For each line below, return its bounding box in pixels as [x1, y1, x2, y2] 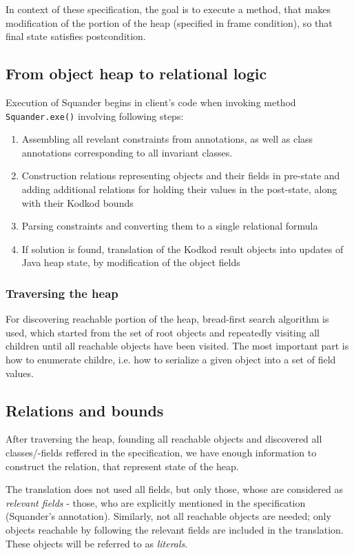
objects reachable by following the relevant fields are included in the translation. [6, 522, 344, 536]
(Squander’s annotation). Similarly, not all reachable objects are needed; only [6, 509, 331, 523]
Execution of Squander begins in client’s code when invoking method [6, 94, 296, 109]
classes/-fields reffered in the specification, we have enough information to [6, 445, 317, 459]
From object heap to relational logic [6, 63, 267, 84]
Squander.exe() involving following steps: [6, 108, 184, 123]
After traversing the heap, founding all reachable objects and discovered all [6, 432, 322, 446]
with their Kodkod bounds [21, 195, 134, 210]
